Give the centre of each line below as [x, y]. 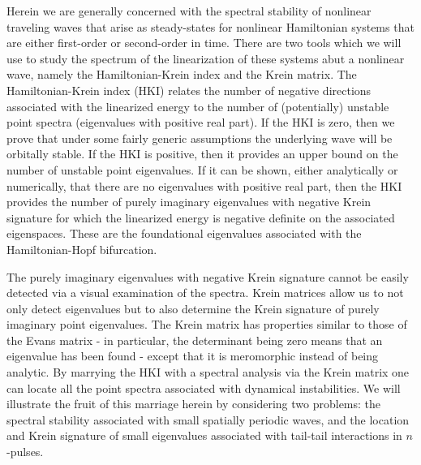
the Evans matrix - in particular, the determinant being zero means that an [195, 340]
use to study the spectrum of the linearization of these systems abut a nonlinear [206, 58]
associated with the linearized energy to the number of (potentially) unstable [198, 106]
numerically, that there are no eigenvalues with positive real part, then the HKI [204, 185]
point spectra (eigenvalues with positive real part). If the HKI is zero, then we [201, 122]
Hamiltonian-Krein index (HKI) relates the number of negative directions [189, 90]
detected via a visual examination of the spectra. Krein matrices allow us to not [205, 293]
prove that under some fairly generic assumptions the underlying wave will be [200, 138]
